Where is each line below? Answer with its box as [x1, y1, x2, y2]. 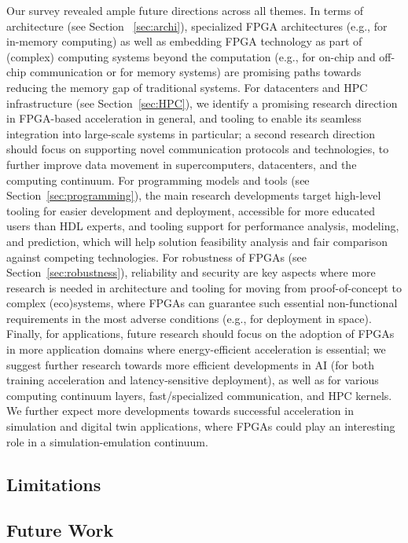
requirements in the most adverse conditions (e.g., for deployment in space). [6, 310, 372, 326]
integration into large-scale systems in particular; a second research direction [6, 125, 375, 141]
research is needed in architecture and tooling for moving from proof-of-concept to [6, 279, 402, 295]
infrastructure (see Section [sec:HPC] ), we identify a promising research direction [6, 94, 398, 111]
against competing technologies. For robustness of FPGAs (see [6, 248, 307, 265]
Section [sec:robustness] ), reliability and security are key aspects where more [6, 264, 376, 281]
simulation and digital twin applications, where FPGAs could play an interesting [6, 418, 395, 435]
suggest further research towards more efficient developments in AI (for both [6, 356, 375, 372]
